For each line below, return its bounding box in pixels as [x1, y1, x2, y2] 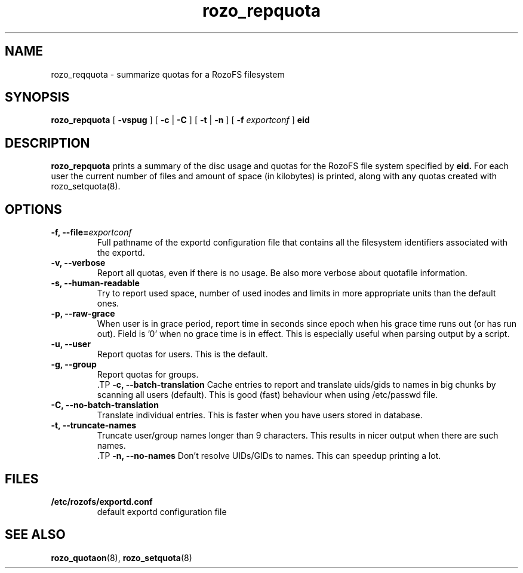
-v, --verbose [51, 258, 106, 268]
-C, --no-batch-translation [51, 400, 159, 410]
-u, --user [51, 339, 91, 350]
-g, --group [51, 359, 97, 370]
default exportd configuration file [97, 506, 227, 517]
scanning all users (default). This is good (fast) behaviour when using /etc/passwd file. [97, 390, 438, 400]
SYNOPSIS [5, 90, 70, 105]
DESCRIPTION [5, 135, 90, 151]
